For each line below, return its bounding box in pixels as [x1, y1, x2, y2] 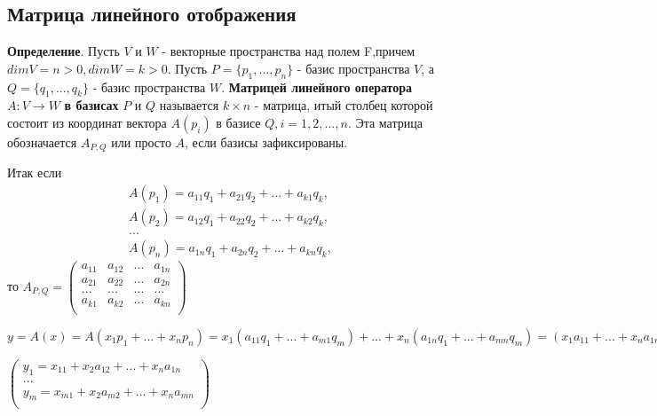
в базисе [216, 113, 261, 131]
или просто [111, 132, 171, 151]
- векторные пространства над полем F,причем [162, 42, 416, 60]
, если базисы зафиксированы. [185, 132, 348, 151]
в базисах [64, 96, 119, 114]
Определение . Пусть [7, 42, 120, 60]
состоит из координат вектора [7, 113, 167, 131]
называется [159, 96, 219, 114]
